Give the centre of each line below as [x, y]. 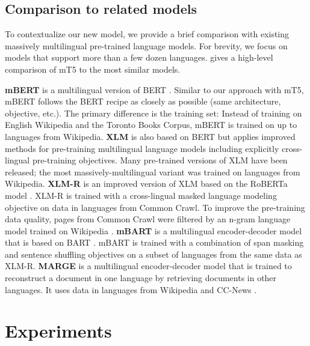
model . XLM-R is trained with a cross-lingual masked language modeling [141, 195]
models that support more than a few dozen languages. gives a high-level [139, 57]
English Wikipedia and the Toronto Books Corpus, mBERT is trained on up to [151, 125]
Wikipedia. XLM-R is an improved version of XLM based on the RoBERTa [146, 184]
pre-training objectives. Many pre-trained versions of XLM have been [160, 160]
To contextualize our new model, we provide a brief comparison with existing [147, 34]
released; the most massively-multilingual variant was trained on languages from [153, 171]
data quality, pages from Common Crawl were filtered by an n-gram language [148, 219]
